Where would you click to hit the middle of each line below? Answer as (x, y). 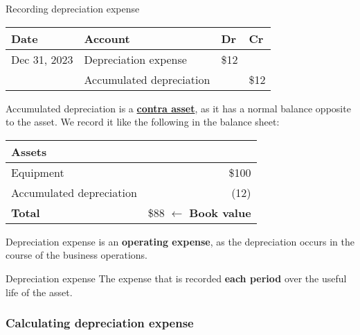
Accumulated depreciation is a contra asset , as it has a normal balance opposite (178, 108)
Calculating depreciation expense (100, 323)
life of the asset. (39, 292)
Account (107, 38)
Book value (220, 212)
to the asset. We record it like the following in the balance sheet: (143, 122)
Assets (29, 151)
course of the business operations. (77, 255)
